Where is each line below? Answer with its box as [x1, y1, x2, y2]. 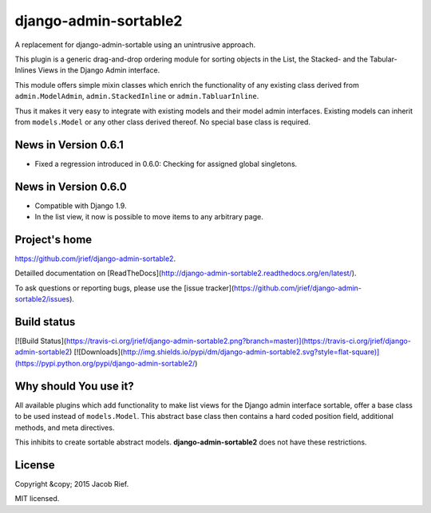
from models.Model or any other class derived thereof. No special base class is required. [14, 116, 311, 127]
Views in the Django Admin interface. [38, 65, 160, 75]
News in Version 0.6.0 [14, 180, 127, 193]
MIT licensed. [14, 494, 60, 503]
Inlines [14, 65, 37, 75]
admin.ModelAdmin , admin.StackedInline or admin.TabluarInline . [14, 92, 259, 101]
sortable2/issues [14, 294, 70, 304]
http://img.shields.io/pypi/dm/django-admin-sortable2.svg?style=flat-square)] [122, 347, 380, 357]
